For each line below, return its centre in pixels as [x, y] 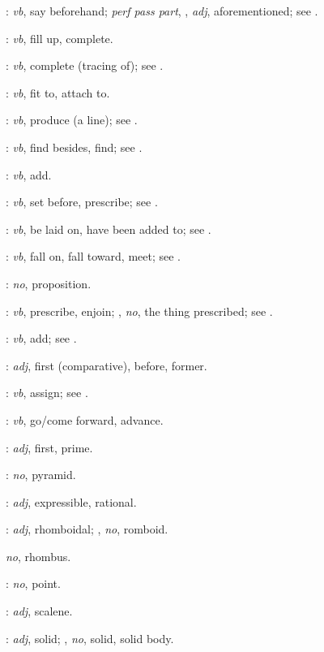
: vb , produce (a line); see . [72, 120]
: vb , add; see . [41, 338]
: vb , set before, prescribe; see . [82, 202]
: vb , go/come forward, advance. [85, 419]
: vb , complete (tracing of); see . [85, 65]
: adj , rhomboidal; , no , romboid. [87, 529]
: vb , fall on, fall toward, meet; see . [93, 256]
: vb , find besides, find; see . [74, 147]
